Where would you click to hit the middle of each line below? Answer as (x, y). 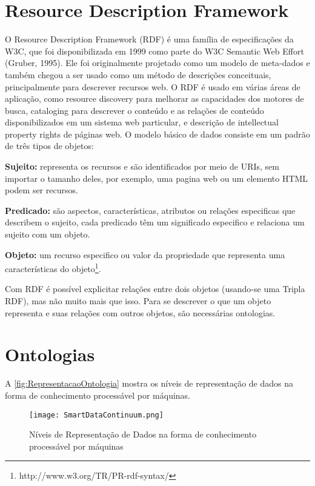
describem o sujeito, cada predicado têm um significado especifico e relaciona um (155, 222)
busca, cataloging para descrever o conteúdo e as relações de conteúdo (134, 110)
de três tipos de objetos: (49, 146)
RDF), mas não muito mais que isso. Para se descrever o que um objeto (138, 301)
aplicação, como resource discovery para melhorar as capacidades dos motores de (154, 98)
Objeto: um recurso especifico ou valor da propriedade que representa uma (145, 254)
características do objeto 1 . (53, 268)
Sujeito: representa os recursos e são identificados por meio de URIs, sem (142, 166)
